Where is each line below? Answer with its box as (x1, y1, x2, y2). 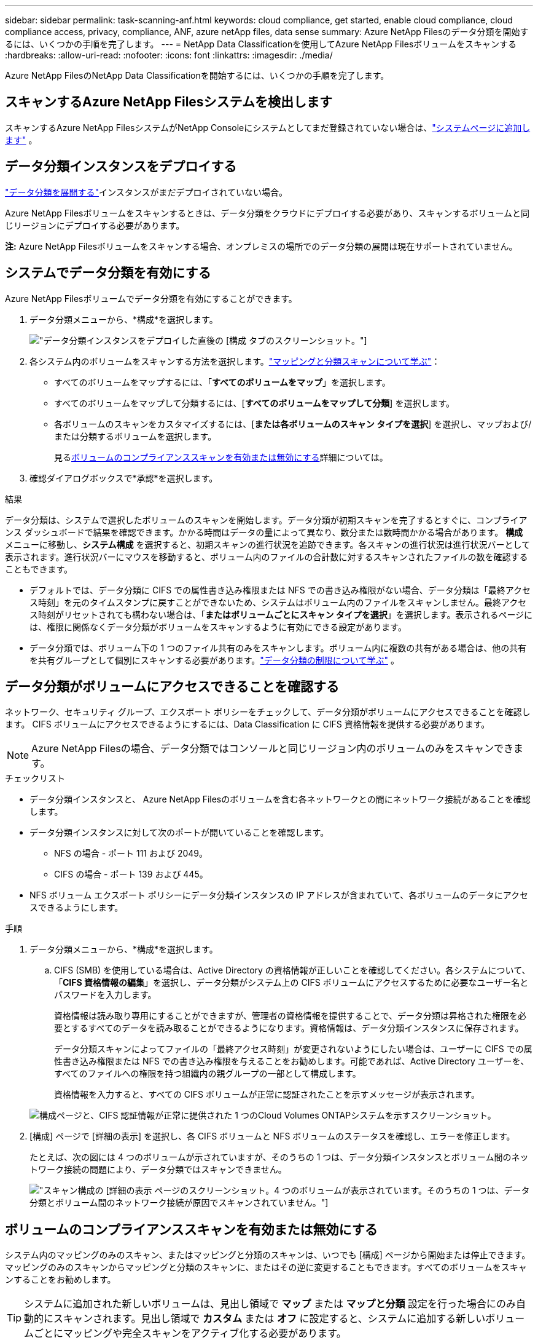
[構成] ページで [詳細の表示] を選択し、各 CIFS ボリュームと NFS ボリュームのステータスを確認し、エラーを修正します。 (29, 1131, 515, 1142)
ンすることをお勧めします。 (5, 1274, 116, 1285)
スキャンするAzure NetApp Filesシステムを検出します (5, 94, 332, 110)
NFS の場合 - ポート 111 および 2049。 (54, 848, 208, 859)
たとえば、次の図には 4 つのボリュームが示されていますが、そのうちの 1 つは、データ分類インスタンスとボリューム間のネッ (29, 1152, 529, 1163)
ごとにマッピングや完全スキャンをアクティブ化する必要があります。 (34, 1327, 346, 1340)
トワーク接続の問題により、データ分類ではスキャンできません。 (29, 1164, 287, 1175)
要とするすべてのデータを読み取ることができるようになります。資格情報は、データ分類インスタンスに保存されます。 (54, 1023, 524, 1034)
